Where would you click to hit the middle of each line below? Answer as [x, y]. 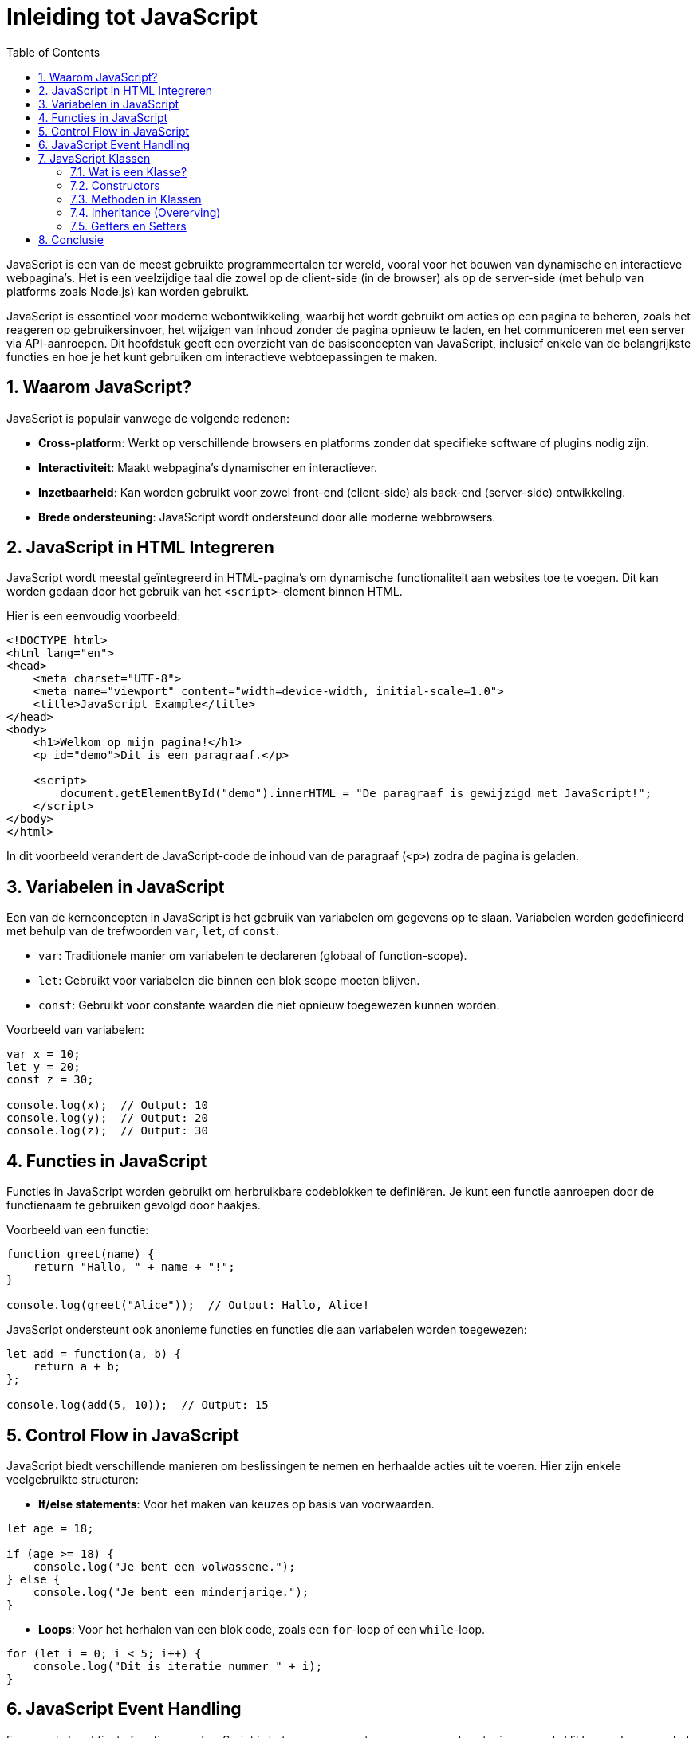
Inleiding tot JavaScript [132, 17]
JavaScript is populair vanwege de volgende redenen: [148, 418]
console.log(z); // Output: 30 [107, 1131]
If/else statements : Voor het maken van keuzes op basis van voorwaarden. [236, 1504]
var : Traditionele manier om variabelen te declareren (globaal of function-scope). [253, 956]
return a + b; [77, 1367]
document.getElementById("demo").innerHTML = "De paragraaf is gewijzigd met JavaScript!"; [356, 794]
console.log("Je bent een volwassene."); [164, 1566]
